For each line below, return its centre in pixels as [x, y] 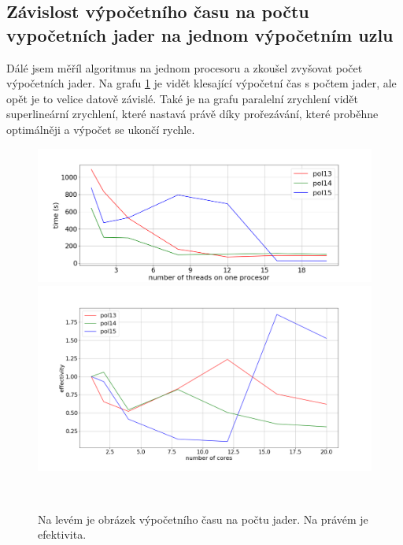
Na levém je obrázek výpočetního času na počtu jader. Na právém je [203, 519]
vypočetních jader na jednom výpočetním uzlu [200, 34]
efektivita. [62, 534]
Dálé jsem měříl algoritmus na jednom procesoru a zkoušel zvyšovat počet [185, 67]
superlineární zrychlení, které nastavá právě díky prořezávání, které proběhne [192, 114]
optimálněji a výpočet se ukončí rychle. [101, 129]
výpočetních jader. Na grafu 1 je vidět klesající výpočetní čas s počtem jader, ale [201, 83]
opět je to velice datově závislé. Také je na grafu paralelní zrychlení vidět [183, 98]
